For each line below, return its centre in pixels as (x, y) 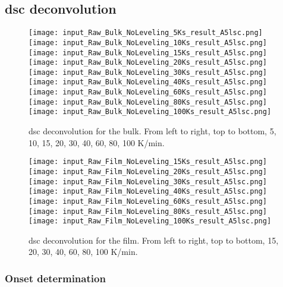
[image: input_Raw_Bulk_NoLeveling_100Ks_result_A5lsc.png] (150, 112)
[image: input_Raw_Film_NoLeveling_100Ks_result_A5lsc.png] (150, 221)
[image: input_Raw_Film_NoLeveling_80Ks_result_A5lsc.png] (148, 211)
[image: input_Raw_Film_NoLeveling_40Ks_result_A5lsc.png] (148, 192)
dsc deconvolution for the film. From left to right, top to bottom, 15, (154, 240)
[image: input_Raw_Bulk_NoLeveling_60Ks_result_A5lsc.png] (148, 92)
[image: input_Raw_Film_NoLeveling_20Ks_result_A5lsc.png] (148, 171)
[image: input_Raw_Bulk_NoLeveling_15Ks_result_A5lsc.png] (148, 53)
